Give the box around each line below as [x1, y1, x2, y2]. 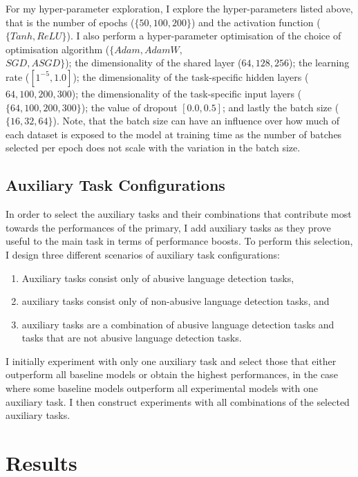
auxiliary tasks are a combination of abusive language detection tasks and [21, 317, 335, 331]
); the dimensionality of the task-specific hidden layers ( [73, 69, 309, 84]
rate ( [6, 69, 30, 84]
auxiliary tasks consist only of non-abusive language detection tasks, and [21, 294, 330, 308]
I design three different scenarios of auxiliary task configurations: [6, 247, 280, 261]
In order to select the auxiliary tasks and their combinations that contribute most [6, 207, 352, 221]
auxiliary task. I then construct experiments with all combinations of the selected [6, 394, 350, 409]
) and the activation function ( [191, 15, 321, 29]
